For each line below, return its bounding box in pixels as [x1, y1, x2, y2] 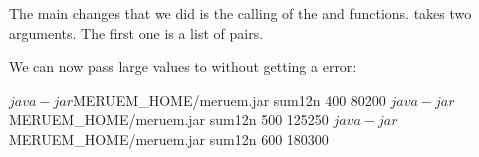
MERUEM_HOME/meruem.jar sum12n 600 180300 [9, 128, 329, 149]
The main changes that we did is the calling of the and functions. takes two [9, 3, 472, 23]
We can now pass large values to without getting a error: [9, 56, 357, 77]
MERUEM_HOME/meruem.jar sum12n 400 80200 [73, 89, 386, 110]
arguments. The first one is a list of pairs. [9, 22, 264, 43]
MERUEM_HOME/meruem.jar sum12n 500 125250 [9, 109, 329, 130]
